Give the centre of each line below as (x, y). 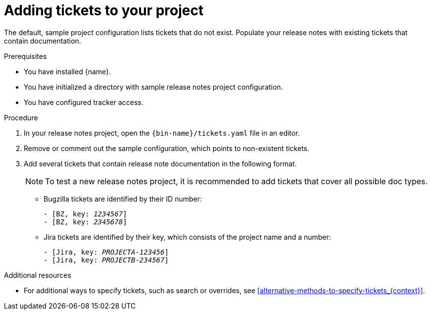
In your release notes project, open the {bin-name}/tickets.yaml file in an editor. (162, 133)
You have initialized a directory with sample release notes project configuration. (153, 87)
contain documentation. (43, 41)
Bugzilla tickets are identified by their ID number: (123, 199)
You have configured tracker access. (84, 102)
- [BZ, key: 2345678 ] (85, 222)
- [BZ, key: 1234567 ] (85, 214)
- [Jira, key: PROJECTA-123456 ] (106, 252)
